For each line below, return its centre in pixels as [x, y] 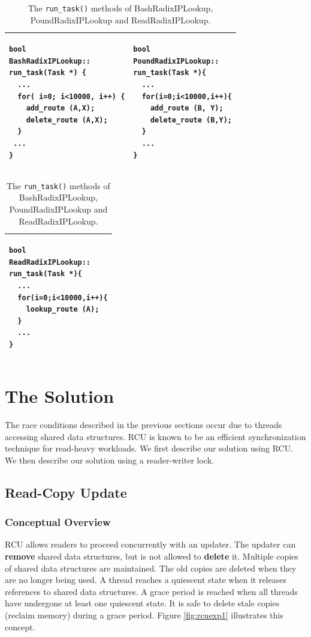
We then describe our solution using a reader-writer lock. [109, 460]
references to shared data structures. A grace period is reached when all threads [151, 591]
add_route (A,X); [61, 108]
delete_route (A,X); [67, 120]
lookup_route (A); [63, 309]
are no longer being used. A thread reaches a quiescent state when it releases [146, 580]
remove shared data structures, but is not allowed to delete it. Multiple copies [152, 556]
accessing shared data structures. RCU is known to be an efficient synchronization [155, 436]
